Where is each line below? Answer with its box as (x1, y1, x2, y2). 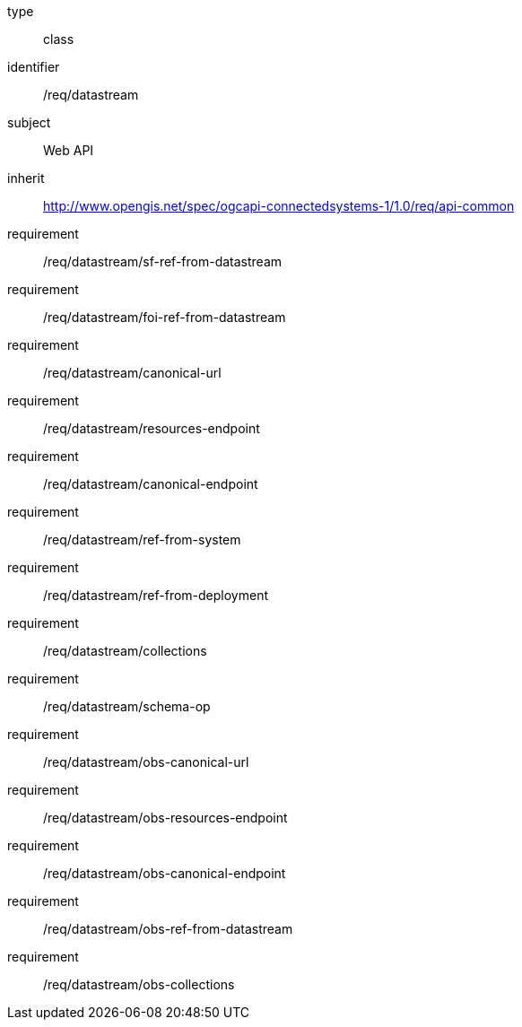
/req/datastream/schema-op (43, 699, 211, 714)
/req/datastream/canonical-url (43, 365, 222, 380)
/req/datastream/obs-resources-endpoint (43, 810, 288, 825)
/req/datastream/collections (43, 643, 207, 658)
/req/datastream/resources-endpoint (43, 421, 260, 436)
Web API (43, 143, 94, 158)
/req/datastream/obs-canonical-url (43, 754, 249, 770)
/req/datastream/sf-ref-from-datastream (43, 254, 283, 269)
